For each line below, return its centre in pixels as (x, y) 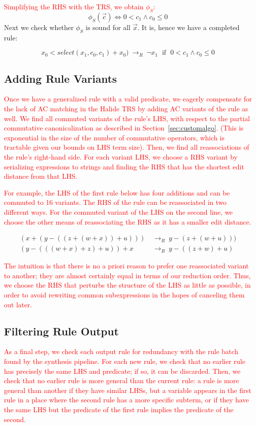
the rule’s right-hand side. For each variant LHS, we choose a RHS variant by (121, 156)
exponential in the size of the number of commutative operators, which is (114, 137)
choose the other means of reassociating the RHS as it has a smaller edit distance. (128, 221)
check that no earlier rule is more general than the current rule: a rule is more (122, 380)
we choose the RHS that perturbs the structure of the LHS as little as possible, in (128, 285)
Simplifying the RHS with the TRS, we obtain (74, 6)
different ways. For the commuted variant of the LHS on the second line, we (118, 212)
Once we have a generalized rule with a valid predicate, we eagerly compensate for (128, 99)
